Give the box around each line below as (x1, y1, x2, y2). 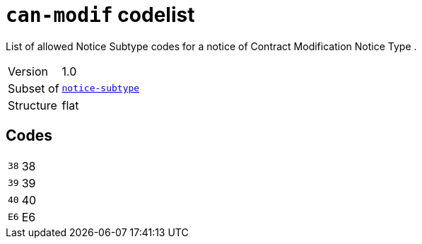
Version (8, 64, 48, 79)
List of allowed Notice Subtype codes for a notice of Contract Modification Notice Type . (6, 40, 417, 52)
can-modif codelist (6, 3, 195, 27)
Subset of (8, 81, 59, 95)
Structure (8, 98, 57, 112)
